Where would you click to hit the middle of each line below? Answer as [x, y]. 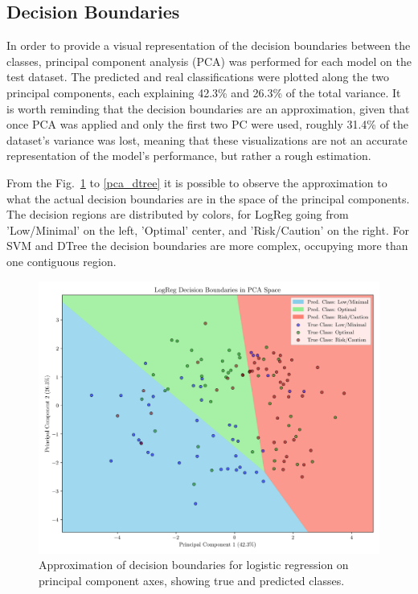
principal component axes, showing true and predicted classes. [192, 580]
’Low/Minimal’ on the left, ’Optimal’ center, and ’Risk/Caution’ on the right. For [208, 229]
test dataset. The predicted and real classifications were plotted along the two [198, 77]
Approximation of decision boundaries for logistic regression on [194, 565]
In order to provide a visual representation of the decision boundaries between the [209, 45]
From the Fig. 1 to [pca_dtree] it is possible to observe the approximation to [197, 182]
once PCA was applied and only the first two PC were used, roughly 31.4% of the [208, 124]
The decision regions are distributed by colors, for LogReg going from [178, 214]
